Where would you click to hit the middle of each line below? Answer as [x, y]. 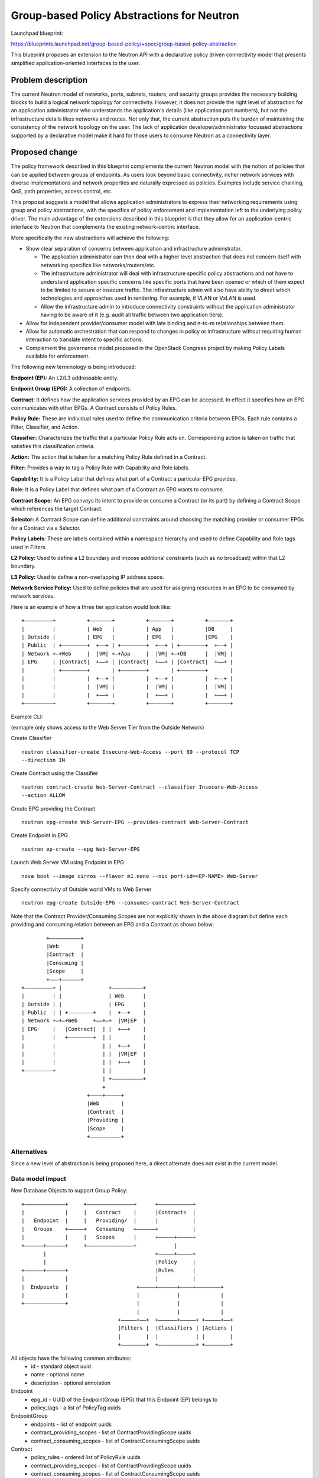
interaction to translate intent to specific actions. [84, 339]
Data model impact [39, 1178]
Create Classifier [31, 738]
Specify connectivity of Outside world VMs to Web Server [81, 889]
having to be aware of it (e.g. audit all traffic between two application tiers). [132, 315]
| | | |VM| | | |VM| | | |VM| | [127, 687]
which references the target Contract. [57, 508]
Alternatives [29, 1152]
